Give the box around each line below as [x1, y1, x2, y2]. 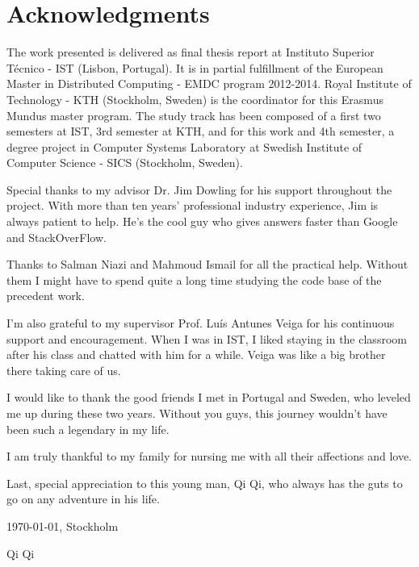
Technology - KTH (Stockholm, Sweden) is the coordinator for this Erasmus [6, 90, 383, 107]
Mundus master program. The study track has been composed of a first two [6, 106, 381, 123]
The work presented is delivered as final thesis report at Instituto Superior [6, 44, 375, 60]
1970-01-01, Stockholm [6, 517, 119, 534]
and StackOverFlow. [6, 228, 107, 245]
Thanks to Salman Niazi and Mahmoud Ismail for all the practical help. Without [6, 256, 409, 273]
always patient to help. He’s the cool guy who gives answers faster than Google [6, 213, 398, 230]
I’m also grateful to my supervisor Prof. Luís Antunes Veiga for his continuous [6, 315, 395, 331]
